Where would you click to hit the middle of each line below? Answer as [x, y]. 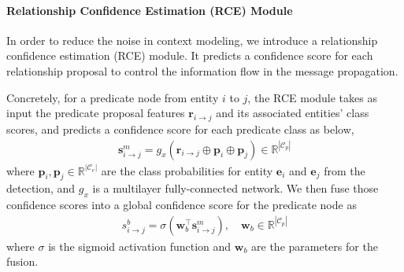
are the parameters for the [315, 246]
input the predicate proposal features [96, 113]
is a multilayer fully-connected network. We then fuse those [235, 188]
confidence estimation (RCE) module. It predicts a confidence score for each [190, 55]
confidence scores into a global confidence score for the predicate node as [182, 205]
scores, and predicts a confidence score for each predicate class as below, [180, 129]
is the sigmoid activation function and [140, 246]
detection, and [41, 188]
